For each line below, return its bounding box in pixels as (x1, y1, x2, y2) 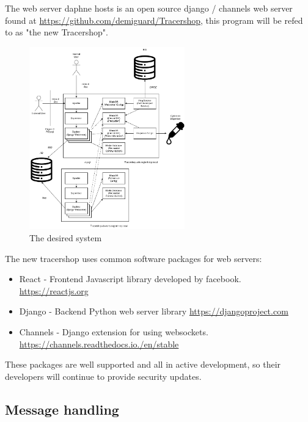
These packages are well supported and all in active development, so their (5, 358, 281, 371)
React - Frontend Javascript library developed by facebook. (19, 272, 241, 285)
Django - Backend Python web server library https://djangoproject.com (19, 305, 288, 318)
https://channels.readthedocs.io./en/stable (19, 337, 179, 350)
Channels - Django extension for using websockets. (19, 326, 208, 338)
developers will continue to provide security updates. (5, 369, 202, 382)
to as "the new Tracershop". (5, 26, 108, 38)
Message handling (5, 399, 119, 418)
